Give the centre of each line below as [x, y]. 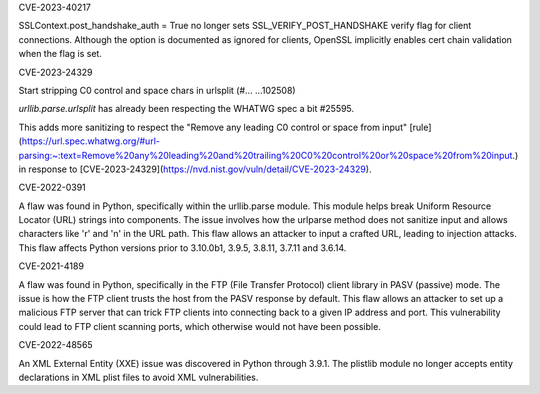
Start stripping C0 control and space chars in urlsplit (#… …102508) [157, 90]
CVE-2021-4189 [51, 266]
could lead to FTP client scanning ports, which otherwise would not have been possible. [200, 326]
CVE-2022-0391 [52, 187]
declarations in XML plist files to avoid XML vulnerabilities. [138, 377]
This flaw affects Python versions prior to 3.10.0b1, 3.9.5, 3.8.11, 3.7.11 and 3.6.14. [182, 247]
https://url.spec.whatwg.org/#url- [90, 141]
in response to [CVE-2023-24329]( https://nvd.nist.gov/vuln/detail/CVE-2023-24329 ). [195, 169]
